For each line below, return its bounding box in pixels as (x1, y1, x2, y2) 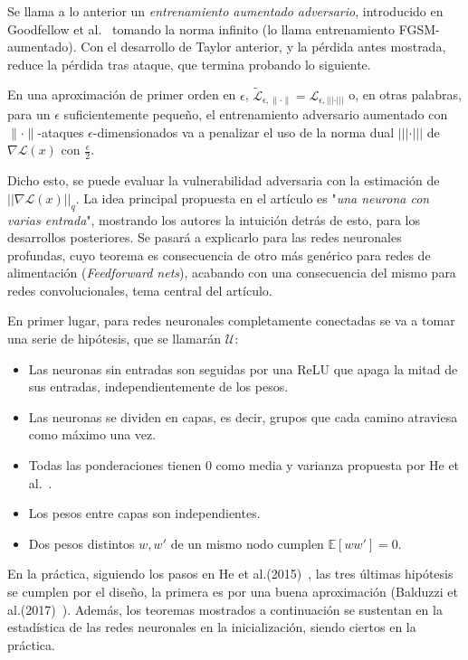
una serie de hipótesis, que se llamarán (7, 329, 222, 348)
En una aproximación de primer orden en (7, 85, 236, 104)
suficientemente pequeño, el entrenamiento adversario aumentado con (63, 105, 448, 124)
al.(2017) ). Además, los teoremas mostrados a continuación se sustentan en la (7, 599, 443, 618)
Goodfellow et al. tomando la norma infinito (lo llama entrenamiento (7, 19, 395, 38)
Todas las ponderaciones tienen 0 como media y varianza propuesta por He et (28, 456, 460, 475)
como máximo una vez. (28, 425, 157, 444)
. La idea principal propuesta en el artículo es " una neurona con (75, 188, 430, 207)
